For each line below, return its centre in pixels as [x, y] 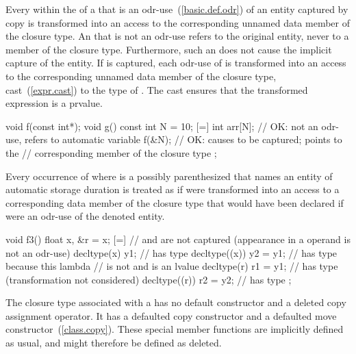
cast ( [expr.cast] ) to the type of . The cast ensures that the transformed [157, 89]
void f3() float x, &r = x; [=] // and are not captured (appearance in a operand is [178, 239]
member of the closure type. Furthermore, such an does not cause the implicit [169, 49]
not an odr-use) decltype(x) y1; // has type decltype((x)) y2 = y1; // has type [171, 252]
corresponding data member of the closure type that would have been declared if [175, 202]
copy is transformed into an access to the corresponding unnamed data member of [178, 22]
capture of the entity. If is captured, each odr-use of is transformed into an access [176, 63]
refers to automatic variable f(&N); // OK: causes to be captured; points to [183, 139]
